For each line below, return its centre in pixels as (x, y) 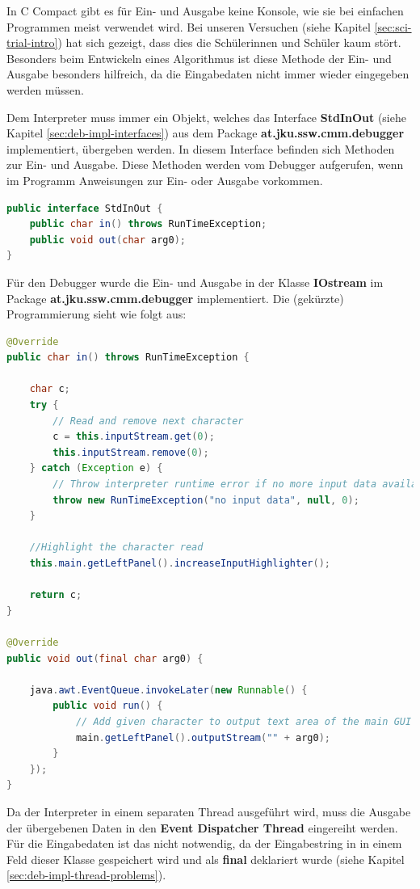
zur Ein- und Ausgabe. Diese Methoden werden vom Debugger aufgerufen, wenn (205, 164)
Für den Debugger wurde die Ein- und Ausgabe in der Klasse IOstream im (195, 282)
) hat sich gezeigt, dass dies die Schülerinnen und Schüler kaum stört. (229, 42)
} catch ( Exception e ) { (96, 468)
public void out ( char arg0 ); (107, 240)
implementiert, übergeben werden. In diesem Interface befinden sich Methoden (201, 148)
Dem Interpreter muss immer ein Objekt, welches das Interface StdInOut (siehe (206, 117)
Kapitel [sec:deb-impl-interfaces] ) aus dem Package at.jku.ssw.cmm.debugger (206, 133)
